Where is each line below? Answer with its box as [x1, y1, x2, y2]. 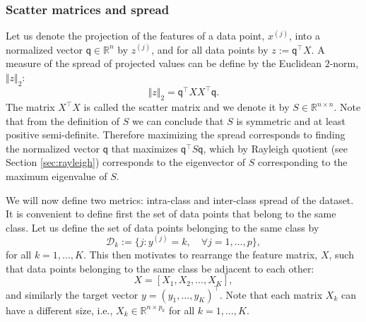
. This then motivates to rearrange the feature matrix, [83, 246, 318, 261]
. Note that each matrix [220, 287, 323, 302]
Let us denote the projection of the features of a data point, [6, 28, 265, 43]
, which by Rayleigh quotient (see [203, 141, 348, 155]
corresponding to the [258, 155, 348, 169]
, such [329, 246, 354, 261]
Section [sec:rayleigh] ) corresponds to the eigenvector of [6, 155, 246, 169]
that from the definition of [6, 113, 120, 128]
